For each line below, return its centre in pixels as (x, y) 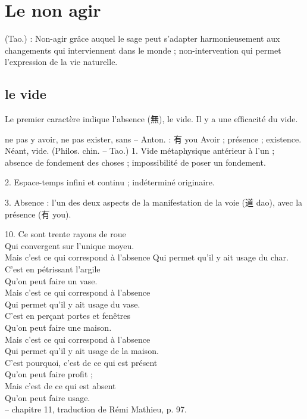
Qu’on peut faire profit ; (49, 374)
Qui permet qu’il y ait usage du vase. (73, 304)
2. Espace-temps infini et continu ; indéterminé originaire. (110, 182)
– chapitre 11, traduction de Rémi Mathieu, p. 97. (96, 409)
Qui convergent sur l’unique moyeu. (70, 245)
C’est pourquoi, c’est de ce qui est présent (81, 362)
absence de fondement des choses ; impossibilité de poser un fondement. (135, 162)
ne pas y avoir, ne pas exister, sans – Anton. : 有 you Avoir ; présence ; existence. (153, 139)
